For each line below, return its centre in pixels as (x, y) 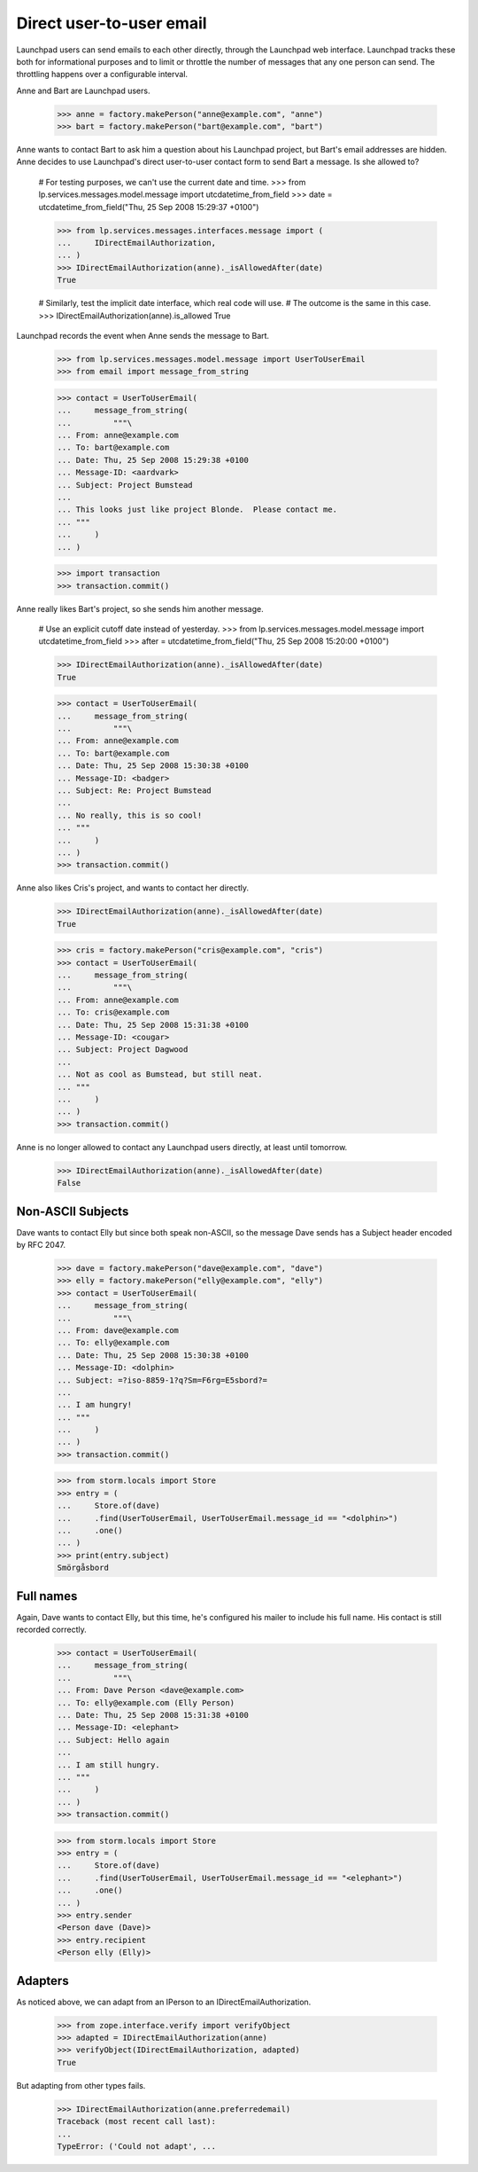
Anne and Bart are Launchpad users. (83, 90)
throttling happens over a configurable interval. (102, 74)
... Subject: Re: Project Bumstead (134, 791)
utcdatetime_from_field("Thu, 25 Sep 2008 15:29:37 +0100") (149, 207)
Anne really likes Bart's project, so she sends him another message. (140, 608)
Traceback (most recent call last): (137, 2121)
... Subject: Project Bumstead (125, 485)
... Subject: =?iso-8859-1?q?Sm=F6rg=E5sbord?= (162, 1380)
